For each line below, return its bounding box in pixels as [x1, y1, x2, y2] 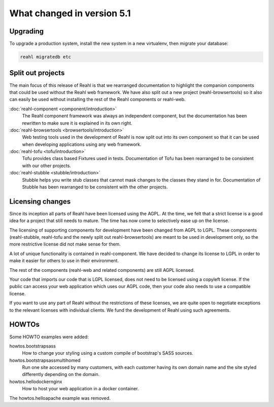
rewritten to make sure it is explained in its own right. [22, 120, 132, 126]
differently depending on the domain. [22, 371, 100, 378]
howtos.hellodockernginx [9, 379, 62, 385]
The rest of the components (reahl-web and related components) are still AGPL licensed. [9, 267, 195, 273]
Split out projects [9, 69, 65, 77]
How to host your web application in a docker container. [22, 386, 139, 392]
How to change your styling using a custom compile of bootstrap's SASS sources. [22, 350, 194, 356]
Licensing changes [9, 197, 71, 206]
